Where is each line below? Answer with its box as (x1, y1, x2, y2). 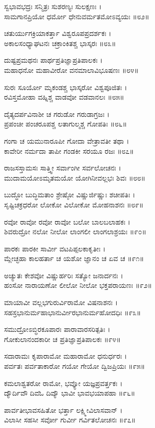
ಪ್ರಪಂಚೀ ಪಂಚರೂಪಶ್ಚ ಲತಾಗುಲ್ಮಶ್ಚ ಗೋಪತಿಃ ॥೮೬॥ (4, 118, 127, 129)
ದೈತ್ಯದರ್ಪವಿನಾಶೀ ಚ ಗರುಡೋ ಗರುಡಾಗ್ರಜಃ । (4, 108, 110, 119)
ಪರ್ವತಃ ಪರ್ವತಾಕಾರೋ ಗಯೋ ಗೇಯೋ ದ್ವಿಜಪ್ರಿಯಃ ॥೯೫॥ (4, 361, 145, 371)
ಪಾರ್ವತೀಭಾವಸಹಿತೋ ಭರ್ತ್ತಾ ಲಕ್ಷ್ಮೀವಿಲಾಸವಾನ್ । (4, 404, 123, 415)
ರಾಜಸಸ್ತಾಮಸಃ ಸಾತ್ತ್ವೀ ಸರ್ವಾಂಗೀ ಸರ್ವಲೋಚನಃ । (4, 162, 121, 173)
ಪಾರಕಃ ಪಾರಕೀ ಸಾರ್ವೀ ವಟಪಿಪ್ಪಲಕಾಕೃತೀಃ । (4, 243, 106, 253)
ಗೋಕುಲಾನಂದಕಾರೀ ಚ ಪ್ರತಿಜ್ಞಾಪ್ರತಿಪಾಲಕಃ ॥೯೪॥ (4, 333, 121, 344)
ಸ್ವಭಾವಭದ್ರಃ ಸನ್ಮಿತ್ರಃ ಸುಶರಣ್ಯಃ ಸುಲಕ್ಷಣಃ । (4, 1, 101, 11)
